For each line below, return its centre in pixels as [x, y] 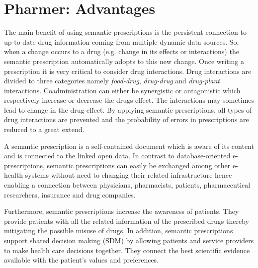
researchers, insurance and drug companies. [70, 194]
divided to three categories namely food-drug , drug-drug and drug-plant [112, 81]
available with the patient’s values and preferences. [82, 260]
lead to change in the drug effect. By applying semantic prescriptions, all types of [128, 109]
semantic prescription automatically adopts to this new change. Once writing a [124, 61]
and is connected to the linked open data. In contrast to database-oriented [117, 156]
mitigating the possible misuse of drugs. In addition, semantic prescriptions [119, 231]
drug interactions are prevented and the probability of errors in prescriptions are [127, 119]
